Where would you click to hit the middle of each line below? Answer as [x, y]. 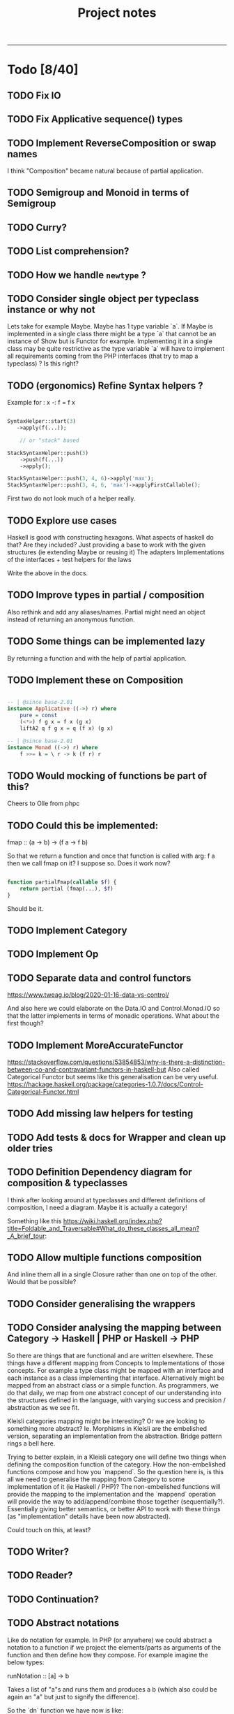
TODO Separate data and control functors [99, 978]
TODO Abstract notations [63, 1623]
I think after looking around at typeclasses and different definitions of [106, 1200]
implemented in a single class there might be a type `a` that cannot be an [112, 334]
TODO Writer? [38, 1552]
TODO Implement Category [67, 931]
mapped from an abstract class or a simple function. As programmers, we [113, 1385]
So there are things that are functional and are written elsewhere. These [110, 1355]
